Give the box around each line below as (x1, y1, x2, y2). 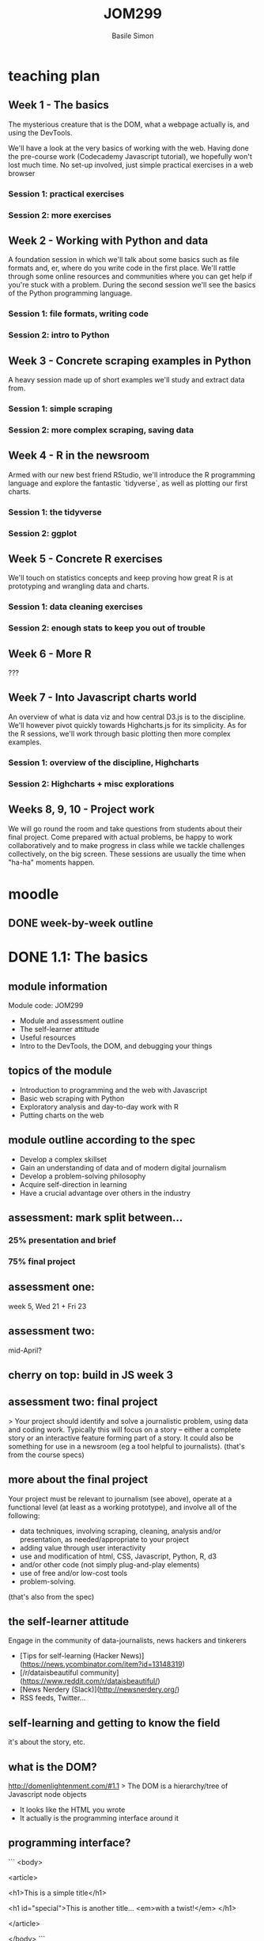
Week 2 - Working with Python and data (8, 234, 209, 247)
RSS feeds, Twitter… (19, 1693, 86, 1703)
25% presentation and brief (8, 1235, 117, 1246)
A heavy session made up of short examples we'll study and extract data (8, 375, 245, 385)
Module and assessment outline (19, 1016, 124, 1026)
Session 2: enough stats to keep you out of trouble (8, 622, 206, 634)
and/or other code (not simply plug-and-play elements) (19, 1559, 200, 1569)
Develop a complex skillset (19, 1154, 107, 1164)
